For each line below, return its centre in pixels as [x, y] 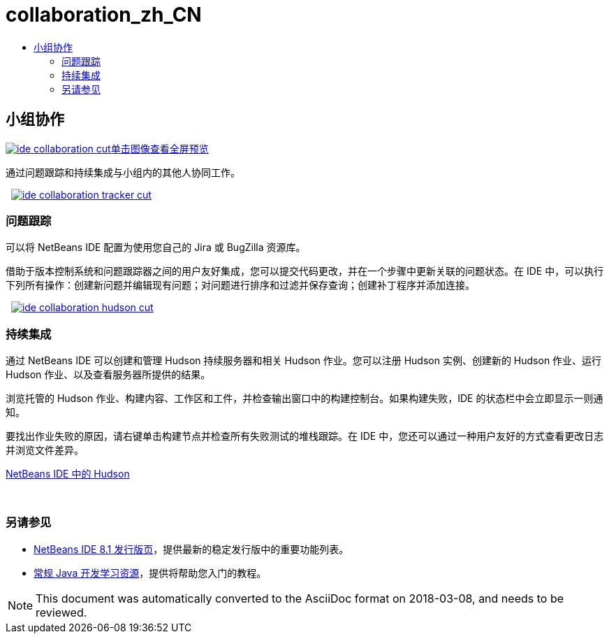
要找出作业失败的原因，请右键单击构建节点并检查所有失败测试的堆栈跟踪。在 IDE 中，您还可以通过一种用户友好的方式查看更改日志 [305, 436]
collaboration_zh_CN [104, 15]
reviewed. [61, 612]
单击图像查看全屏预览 [160, 148]
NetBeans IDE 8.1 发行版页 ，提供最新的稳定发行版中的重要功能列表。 [191, 549]
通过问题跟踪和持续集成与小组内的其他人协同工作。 [123, 172]
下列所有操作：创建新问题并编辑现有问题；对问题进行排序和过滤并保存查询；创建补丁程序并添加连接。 [240, 285]
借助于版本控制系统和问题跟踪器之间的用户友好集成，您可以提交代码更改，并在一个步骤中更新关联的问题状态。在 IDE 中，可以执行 [305, 271]
